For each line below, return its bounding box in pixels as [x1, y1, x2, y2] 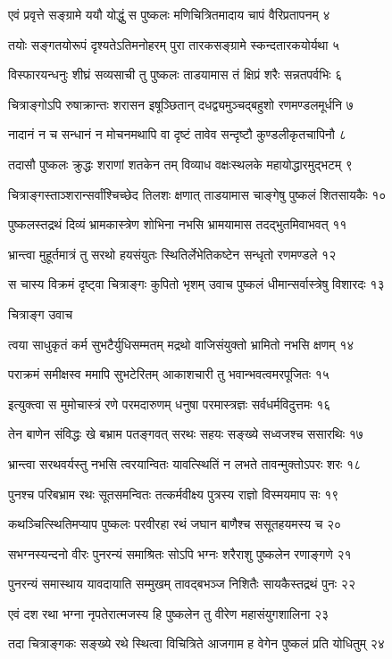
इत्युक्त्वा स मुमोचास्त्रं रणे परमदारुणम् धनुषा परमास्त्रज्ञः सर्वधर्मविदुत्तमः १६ [8, 394, 331, 413]
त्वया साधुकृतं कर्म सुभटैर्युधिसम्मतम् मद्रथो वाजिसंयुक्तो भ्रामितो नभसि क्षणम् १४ [8, 334, 354, 353]
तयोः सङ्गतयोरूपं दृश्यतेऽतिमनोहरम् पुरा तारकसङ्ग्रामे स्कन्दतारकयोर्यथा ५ [8, 35, 340, 54]
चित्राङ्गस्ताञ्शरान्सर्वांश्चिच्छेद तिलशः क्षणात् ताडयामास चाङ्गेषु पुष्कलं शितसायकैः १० [8, 185, 387, 203]
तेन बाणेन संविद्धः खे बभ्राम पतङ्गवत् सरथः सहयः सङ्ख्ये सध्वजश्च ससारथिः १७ [8, 424, 363, 443]
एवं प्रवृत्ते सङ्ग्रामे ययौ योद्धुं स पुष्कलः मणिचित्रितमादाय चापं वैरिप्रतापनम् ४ [8, 5, 330, 23]
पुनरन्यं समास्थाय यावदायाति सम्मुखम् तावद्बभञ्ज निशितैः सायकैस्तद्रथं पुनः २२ [8, 574, 355, 593]
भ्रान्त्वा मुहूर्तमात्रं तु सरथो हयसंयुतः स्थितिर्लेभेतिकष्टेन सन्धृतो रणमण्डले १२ [8, 244, 337, 263]
